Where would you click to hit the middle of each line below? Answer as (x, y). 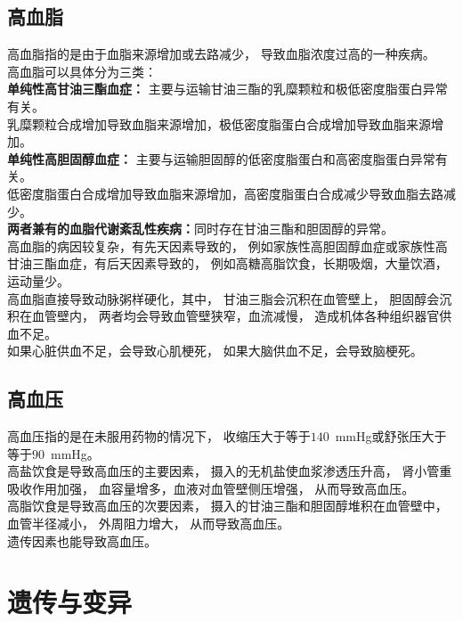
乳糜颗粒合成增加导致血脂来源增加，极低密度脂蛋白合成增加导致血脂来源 (219, 123)
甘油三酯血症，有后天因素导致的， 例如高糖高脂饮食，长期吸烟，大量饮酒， (227, 263)
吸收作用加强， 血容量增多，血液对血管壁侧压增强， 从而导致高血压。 (211, 488)
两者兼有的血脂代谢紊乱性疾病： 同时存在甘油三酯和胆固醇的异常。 (200, 229)
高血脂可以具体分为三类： (82, 71)
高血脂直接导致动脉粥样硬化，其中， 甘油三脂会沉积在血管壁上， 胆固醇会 (223, 298)
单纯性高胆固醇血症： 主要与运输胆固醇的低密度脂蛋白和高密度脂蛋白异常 (221, 158)
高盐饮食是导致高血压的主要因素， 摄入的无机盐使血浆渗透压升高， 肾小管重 (230, 471)
